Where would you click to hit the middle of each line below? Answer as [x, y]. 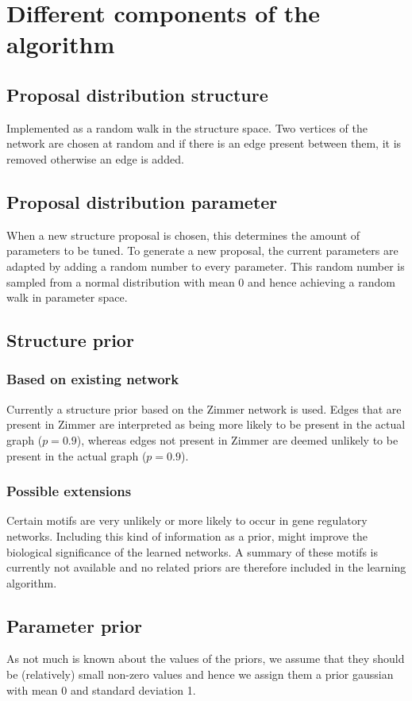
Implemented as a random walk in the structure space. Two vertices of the [187, 127]
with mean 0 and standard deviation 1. [101, 689]
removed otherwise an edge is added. [95, 158]
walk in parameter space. [67, 297]
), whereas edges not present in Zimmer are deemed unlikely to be [237, 439]
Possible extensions [69, 491]
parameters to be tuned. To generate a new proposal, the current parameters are [202, 250]
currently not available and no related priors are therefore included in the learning [206, 567]
